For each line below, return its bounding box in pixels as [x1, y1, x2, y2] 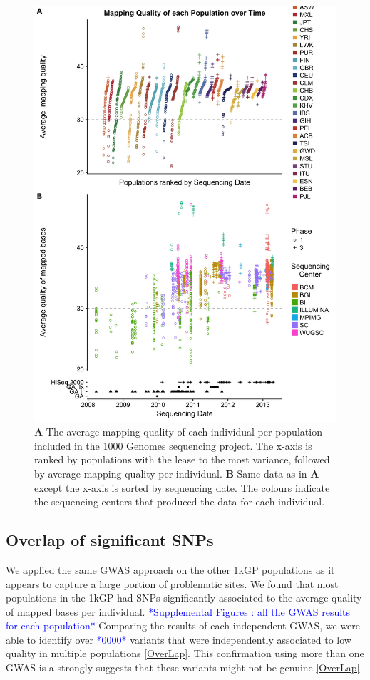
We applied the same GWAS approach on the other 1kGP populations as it [6, 562, 335, 577]
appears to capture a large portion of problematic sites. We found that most [6, 576, 339, 591]
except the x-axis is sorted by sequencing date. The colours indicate [34, 480, 330, 495]
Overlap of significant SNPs [6, 529, 214, 551]
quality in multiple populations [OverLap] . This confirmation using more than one [6, 646, 364, 661]
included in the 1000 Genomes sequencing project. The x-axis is [34, 438, 312, 453]
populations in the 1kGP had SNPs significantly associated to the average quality [6, 590, 362, 605]
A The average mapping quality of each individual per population [34, 424, 322, 439]
